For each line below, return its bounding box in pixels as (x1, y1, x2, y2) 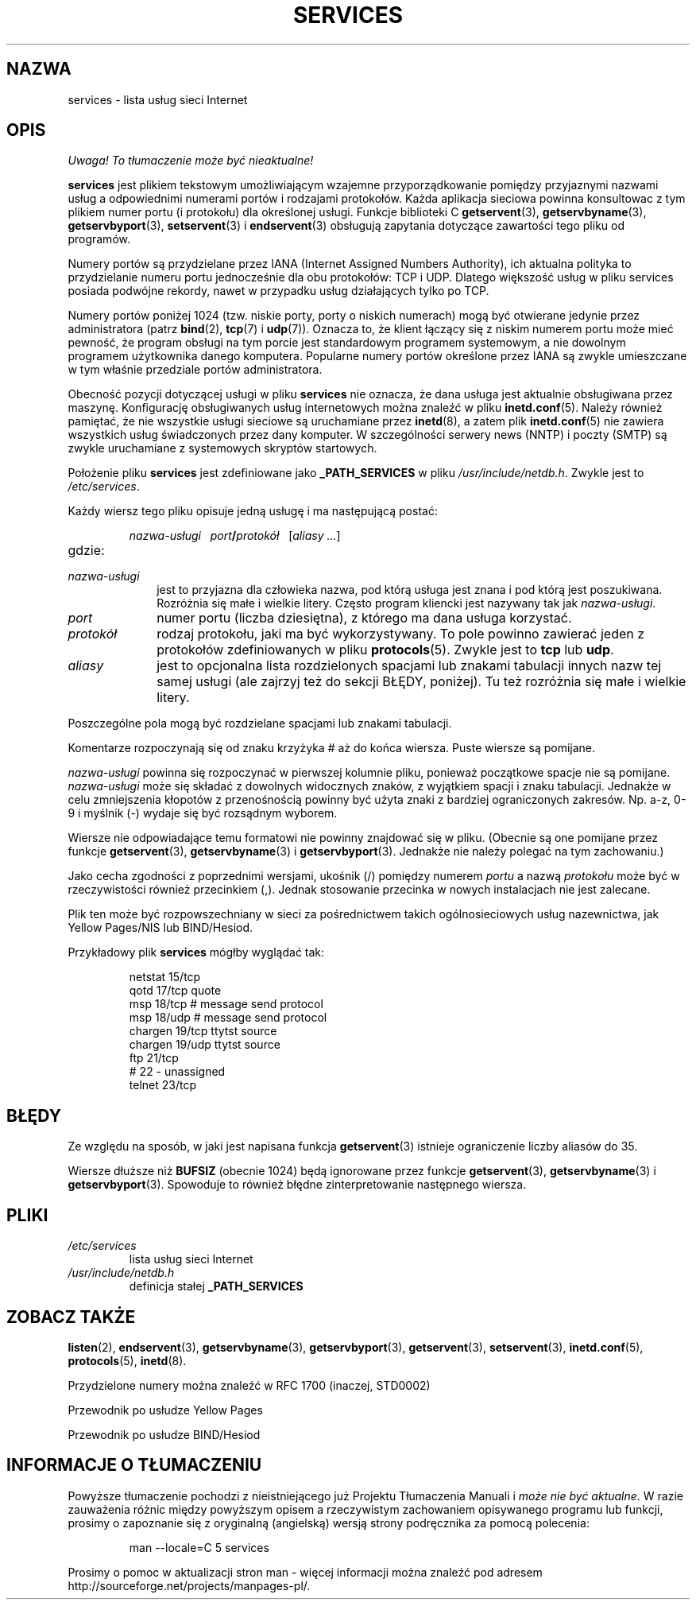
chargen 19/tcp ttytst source (129, 1024, 277, 1038)
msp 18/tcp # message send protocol (129, 997, 323, 1011)
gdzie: (68, 542, 105, 559)
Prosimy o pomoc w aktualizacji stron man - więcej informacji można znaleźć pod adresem (68, 1565, 543, 1579)
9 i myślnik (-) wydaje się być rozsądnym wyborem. (68, 806, 338, 820)
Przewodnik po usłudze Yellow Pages (68, 1402, 263, 1417)
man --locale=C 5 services (129, 1540, 269, 1554)
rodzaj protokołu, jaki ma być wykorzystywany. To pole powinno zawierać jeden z (157, 626, 645, 642)
